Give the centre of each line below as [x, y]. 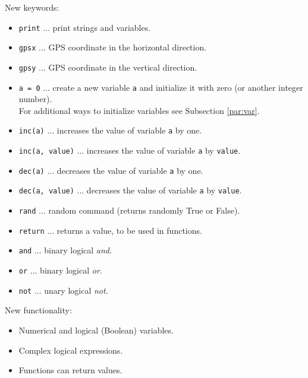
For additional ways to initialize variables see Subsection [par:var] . [139, 110]
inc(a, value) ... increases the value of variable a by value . [130, 150]
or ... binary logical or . [60, 270]
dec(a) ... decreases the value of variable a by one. [111, 170]
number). [35, 99]
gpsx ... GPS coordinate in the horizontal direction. [113, 47]
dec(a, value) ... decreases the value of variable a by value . [130, 190]
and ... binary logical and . [65, 250]
